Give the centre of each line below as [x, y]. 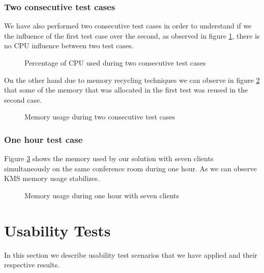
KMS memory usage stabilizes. [52, 178]
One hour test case [43, 139]
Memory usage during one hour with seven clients [102, 195]
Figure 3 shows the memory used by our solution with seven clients [109, 158]
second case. [23, 99]
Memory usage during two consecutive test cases [100, 117]
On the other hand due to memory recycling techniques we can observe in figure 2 [132, 80]
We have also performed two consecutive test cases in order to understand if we [128, 26]
